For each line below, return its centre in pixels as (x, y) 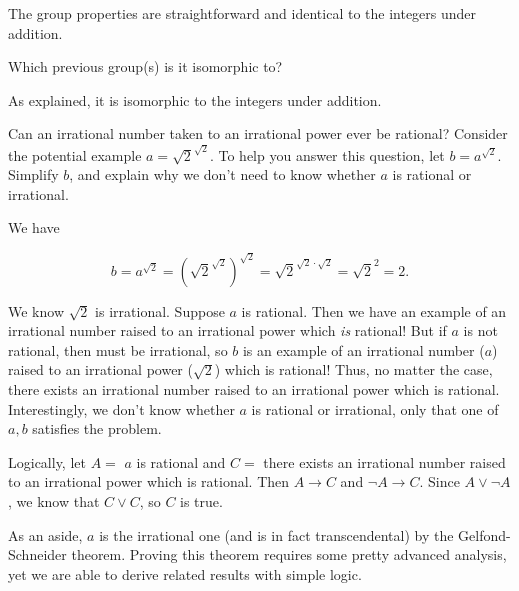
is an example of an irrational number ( (363, 349)
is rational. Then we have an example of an (374, 310)
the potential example (75, 154)
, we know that (54, 501)
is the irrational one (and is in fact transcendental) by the (276, 534)
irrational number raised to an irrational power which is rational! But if (227, 330)
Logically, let (47, 461)
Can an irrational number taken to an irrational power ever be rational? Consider (258, 133)
